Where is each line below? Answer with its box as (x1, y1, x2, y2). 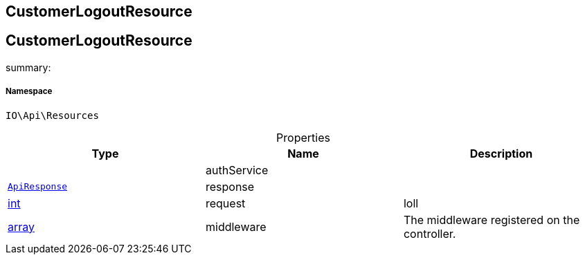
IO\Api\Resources (6, 109, 99, 121)
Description (469, 146, 533, 160)
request (205, 196, 246, 210)
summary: (6, 61, 51, 73)
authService (205, 162, 269, 177)
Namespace (6, 86, 53, 97)
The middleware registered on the (403, 212, 580, 227)
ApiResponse (8, 181, 68, 192)
